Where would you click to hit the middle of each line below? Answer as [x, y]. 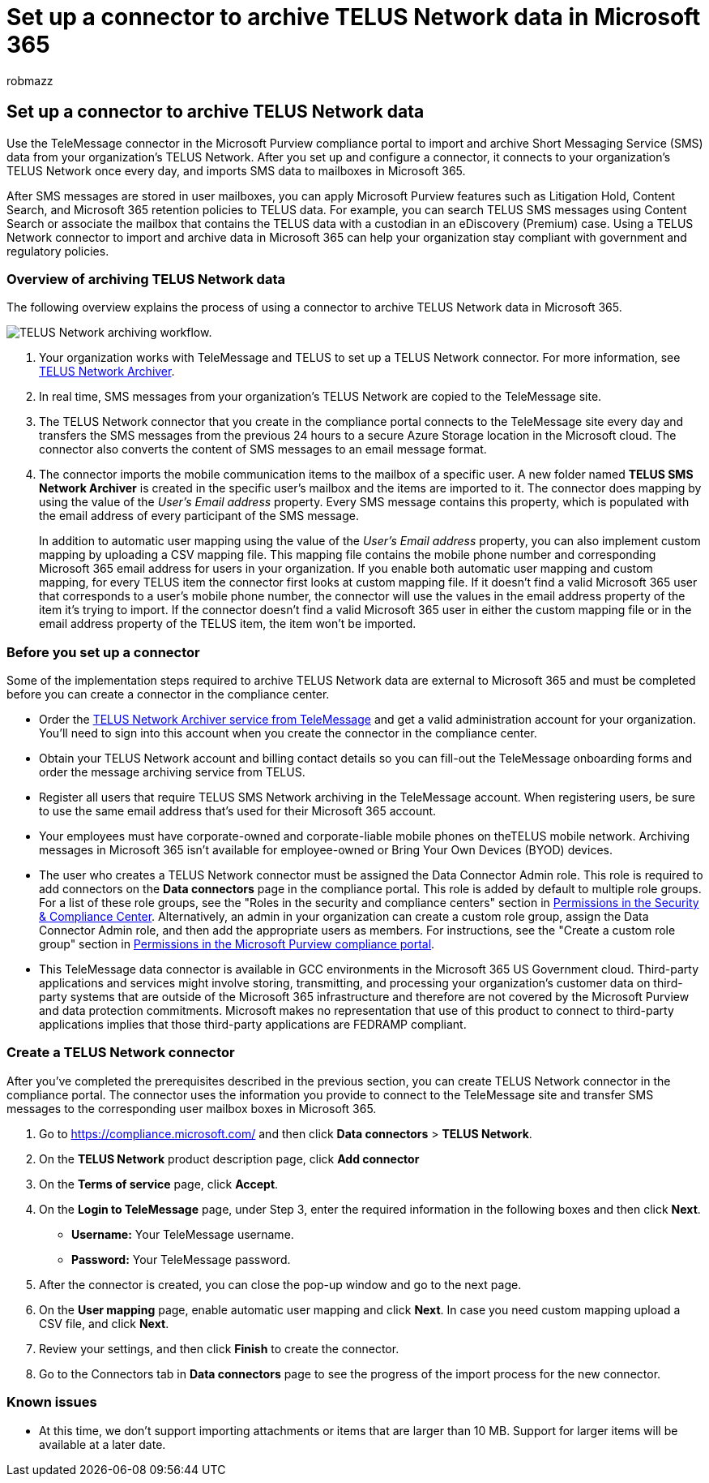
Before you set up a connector [103, 652]
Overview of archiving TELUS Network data [146, 279]
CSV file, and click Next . [104, 1323]
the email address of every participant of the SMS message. [199, 516]
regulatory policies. [58, 251]
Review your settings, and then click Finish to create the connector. [219, 1348]
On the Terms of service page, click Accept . [159, 1184]
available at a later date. [103, 1444]
